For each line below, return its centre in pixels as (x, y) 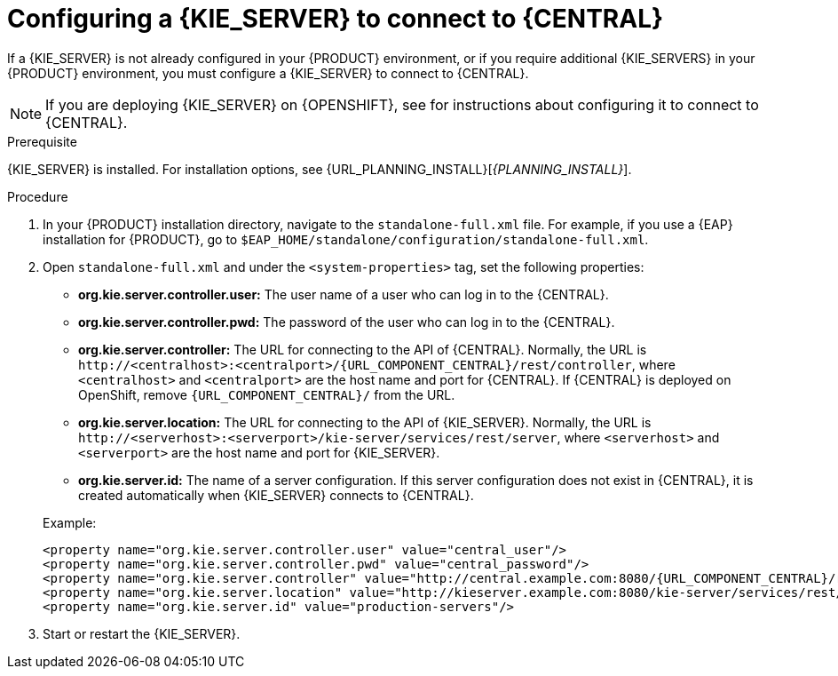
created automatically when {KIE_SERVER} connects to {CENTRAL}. (276, 495)
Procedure (38, 196)
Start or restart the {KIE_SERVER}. (142, 633)
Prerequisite (42, 141)
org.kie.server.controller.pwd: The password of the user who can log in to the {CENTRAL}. (347, 322)
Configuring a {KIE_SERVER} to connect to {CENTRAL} (336, 19)
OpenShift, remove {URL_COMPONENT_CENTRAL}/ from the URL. (267, 394)
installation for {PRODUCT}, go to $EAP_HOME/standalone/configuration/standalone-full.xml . (346, 239)
